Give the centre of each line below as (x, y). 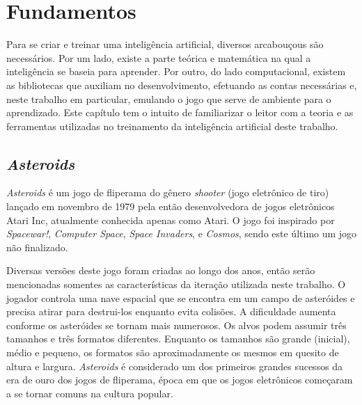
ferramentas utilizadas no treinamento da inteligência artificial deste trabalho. (172, 126)
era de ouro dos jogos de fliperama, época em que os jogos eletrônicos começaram (180, 380)
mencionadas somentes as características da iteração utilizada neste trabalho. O (176, 284)
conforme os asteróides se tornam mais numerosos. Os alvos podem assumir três (176, 325)
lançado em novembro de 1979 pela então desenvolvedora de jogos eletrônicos (171, 206)
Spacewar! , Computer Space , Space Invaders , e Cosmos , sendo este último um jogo (182, 233)
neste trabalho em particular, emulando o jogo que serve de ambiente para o (169, 98)
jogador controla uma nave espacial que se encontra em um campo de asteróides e (181, 297)
